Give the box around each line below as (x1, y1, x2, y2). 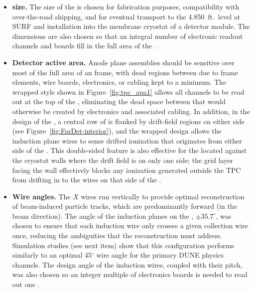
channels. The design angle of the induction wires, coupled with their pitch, (12, 259, 243, 270)
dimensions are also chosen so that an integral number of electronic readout (12, 30, 243, 41)
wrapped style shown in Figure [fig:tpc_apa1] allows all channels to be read (12, 86, 245, 97)
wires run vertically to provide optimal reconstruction (81, 191, 245, 201)
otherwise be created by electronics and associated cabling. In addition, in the (12, 106, 250, 116)
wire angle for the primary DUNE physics (96, 250, 224, 260)
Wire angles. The (12, 191, 71, 201)
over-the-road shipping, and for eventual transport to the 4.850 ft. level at (12, 11, 241, 21)
